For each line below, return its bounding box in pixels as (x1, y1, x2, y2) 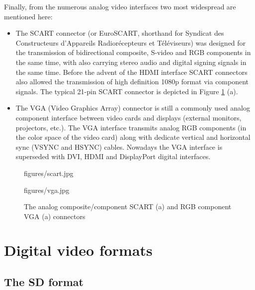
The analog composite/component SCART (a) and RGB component (24, 201, 232, 212)
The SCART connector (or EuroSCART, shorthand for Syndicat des (15, 28, 224, 38)
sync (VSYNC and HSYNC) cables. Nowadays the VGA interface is (15, 141, 223, 152)
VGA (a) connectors (24, 211, 85, 221)
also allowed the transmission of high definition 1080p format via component (15, 76, 249, 87)
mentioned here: (4, 11, 53, 21)
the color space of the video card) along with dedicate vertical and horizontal (15, 132, 251, 142)
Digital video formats (4, 240, 153, 260)
